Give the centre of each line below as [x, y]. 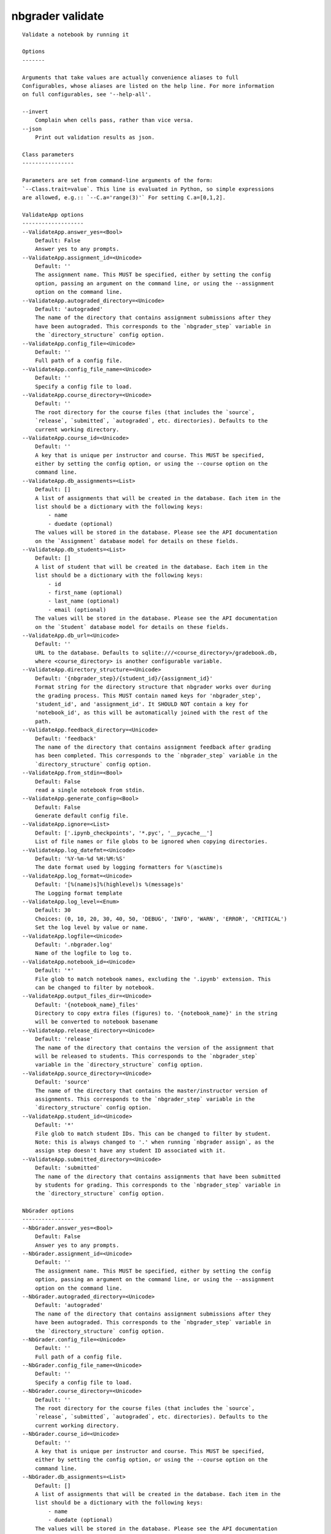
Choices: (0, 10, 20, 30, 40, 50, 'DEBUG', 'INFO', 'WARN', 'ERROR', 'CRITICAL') [161, 919]
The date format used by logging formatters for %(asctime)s [129, 867]
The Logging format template [78, 893]
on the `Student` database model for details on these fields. [132, 627]
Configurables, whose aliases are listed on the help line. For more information [148, 86]
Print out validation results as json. [95, 137]
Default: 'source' [63, 1082]
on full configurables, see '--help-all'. [87, 94]
